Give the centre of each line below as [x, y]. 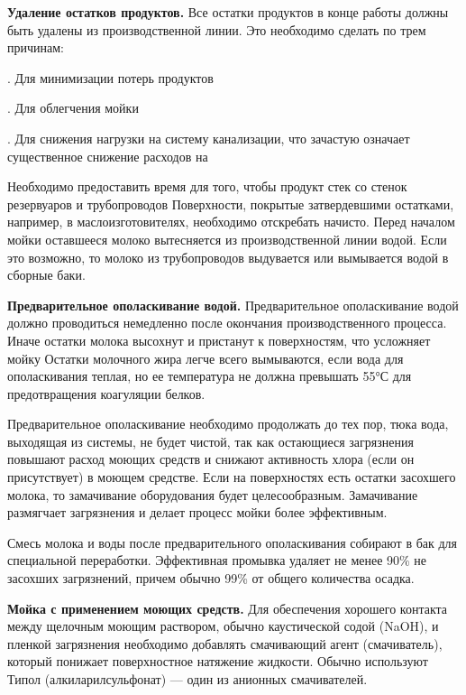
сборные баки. [46, 275]
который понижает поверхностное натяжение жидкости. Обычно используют [218, 661]
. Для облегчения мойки [73, 108]
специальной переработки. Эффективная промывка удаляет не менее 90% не [217, 560]
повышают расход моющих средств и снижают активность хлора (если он [211, 459]
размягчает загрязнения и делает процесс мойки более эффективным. [197, 512]
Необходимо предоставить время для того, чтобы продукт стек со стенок [207, 186]
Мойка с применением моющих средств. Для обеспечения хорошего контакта [228, 608]
